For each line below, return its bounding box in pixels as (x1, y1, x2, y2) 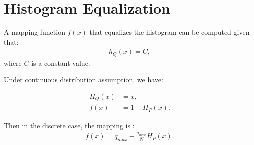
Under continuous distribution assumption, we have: (4, 74, 163, 85)
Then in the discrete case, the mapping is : (4, 120, 135, 130)
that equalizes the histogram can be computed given (89, 27, 250, 37)
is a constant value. (31, 57, 90, 68)
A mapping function (4, 27, 65, 37)
